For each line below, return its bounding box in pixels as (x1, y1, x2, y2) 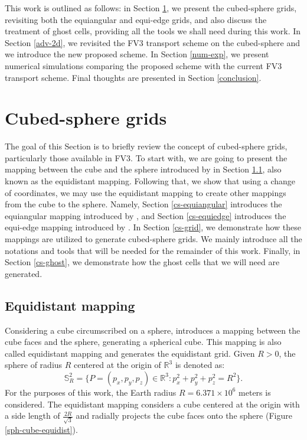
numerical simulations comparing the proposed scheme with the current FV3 (5, 59, 282, 71)
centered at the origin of (74, 358, 161, 371)
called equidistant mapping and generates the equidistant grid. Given (5, 347, 255, 359)
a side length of (5, 409, 60, 422)
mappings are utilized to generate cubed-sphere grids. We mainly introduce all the (5, 233, 302, 245)
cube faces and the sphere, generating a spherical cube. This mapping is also (5, 335, 282, 348)
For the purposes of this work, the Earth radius (5, 386, 177, 398)
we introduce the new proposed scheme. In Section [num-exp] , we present (5, 48, 269, 60)
